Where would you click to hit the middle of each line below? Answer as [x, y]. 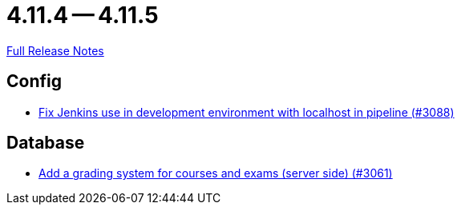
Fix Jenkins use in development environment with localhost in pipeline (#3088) [247, 112]
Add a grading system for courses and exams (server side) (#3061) [216, 173]
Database [46, 143]
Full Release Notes [55, 50]
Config [34, 82]
